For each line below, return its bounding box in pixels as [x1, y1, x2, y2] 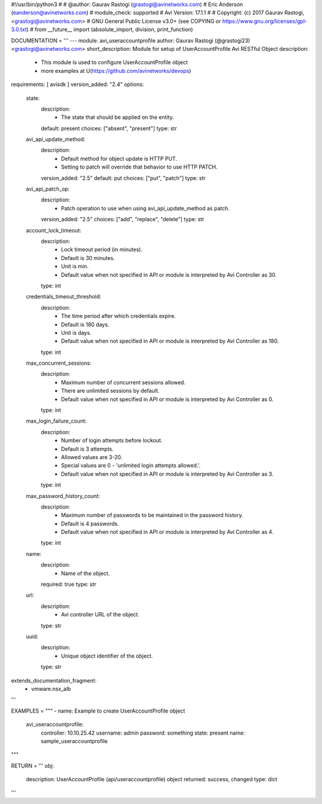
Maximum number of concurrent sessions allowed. [61, 378, 186, 386]
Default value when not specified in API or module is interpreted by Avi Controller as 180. [61, 338, 279, 345]
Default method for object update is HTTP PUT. [61, 155, 177, 162]
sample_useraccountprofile [41, 737, 108, 744]
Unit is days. [61, 329, 92, 336]
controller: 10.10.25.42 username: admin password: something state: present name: [41, 729, 246, 736]
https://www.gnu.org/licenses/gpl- [222, 17, 307, 25]
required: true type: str [41, 580, 97, 588]
